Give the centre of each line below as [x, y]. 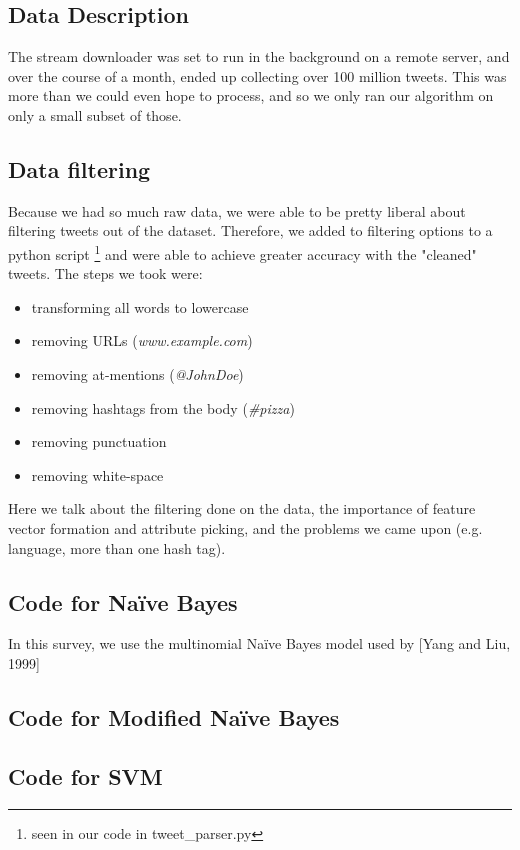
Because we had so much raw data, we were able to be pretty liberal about [237, 210]
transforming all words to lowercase [140, 306]
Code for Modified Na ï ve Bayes [174, 716]
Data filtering [79, 168]
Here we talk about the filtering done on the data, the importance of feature [242, 508]
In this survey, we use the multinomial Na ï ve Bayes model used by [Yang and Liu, [259, 643]
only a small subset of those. [95, 114]
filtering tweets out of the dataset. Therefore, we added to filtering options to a [250, 230]
